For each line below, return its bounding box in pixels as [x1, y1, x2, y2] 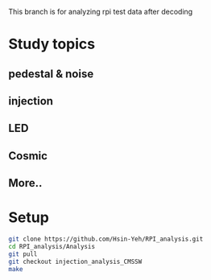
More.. [8, 176, 43, 190]
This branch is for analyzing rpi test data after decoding [8, 7, 193, 16]
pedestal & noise [8, 67, 94, 80]
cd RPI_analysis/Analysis [8, 242, 95, 250]
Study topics [8, 35, 95, 53]
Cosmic [8, 149, 48, 163]
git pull [8, 249, 38, 258]
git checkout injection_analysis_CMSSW [8, 257, 143, 266]
